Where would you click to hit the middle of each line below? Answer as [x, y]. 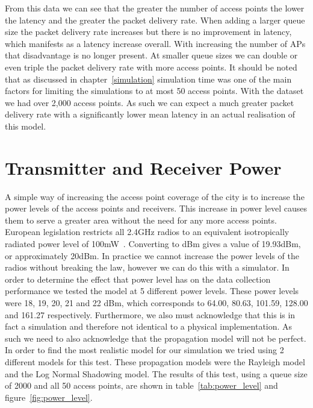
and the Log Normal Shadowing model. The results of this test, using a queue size [156, 373]
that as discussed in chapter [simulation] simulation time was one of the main [148, 79]
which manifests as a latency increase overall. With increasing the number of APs [155, 43]
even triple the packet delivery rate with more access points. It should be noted [151, 67]
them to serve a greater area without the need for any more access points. [141, 220]
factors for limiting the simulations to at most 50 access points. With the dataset [154, 91]
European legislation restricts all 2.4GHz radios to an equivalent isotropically [147, 232]
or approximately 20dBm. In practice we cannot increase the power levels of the [152, 255]
